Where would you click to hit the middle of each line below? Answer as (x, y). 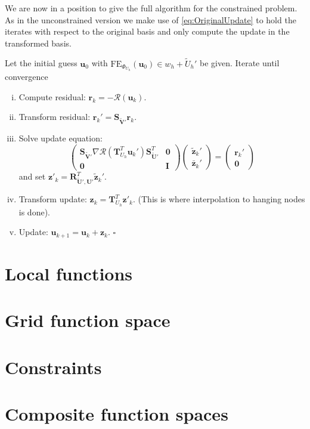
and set (32, 176)
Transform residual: (55, 117)
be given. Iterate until (239, 63)
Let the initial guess (41, 63)
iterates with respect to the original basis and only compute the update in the (147, 31)
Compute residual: (52, 96)
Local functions (69, 273)
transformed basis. (38, 43)
